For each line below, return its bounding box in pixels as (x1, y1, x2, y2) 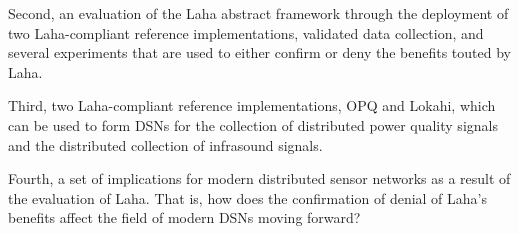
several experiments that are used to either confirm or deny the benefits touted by (8, 42, 511, 63)
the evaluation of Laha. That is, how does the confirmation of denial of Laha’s (8, 187, 488, 208)
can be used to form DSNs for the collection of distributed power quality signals (8, 114, 498, 135)
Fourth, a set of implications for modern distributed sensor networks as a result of (8, 168, 511, 189)
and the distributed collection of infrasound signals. (8, 134, 323, 155)
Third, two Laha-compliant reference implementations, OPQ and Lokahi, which (8, 95, 496, 116)
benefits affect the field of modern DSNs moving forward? (8, 207, 361, 228)
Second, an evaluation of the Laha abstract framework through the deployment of (8, 3, 509, 23)
